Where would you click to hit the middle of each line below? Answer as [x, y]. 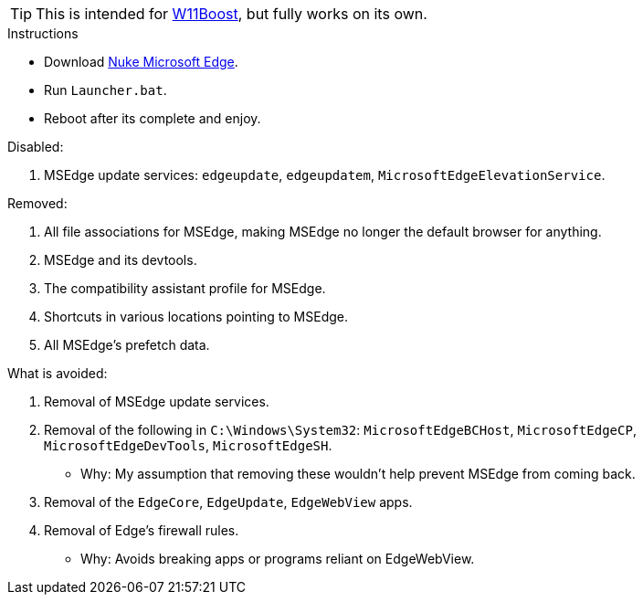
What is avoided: [58, 373]
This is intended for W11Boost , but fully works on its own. [232, 14]
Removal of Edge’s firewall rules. [142, 530]
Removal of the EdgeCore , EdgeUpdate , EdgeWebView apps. [228, 502]
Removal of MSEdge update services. [157, 401]
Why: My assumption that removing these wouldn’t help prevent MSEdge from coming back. [358, 474]
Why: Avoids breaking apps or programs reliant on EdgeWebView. [278, 559]
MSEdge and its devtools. [121, 260]
